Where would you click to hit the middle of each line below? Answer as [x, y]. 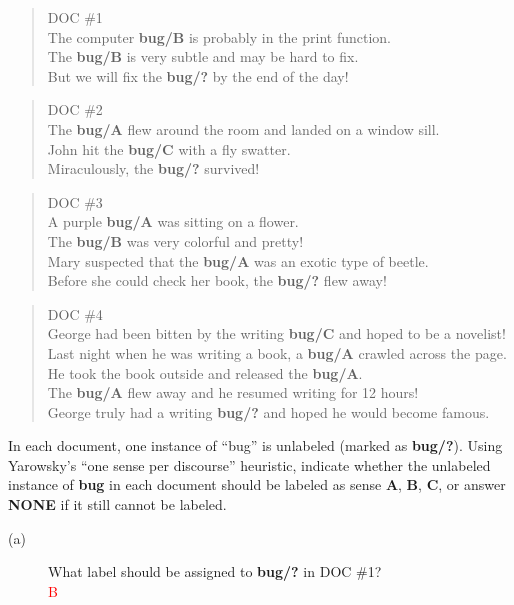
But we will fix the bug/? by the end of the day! [198, 75]
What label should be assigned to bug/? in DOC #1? [215, 571]
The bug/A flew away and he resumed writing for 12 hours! [233, 392]
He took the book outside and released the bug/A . [205, 372]
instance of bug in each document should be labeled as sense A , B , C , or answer [257, 484]
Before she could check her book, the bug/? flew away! [217, 280]
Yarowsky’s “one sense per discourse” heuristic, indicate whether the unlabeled [249, 464]
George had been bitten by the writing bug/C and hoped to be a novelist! [276, 333]
